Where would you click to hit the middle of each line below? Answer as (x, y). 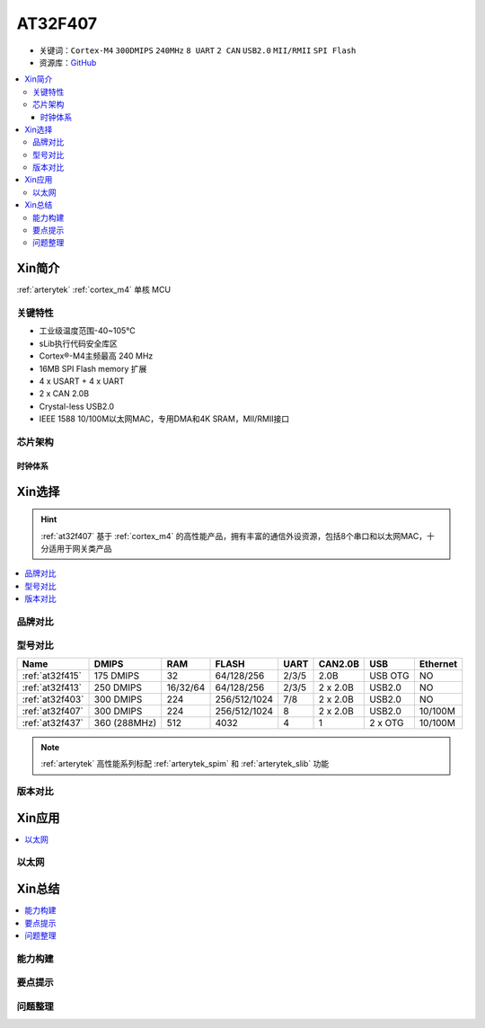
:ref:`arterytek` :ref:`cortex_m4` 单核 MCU (93, 290)
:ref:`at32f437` (53, 722)
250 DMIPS (118, 687)
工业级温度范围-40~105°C (88, 331)
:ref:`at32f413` (52, 687)
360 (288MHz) (125, 722)
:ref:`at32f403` (53, 699)
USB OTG (389, 676)
